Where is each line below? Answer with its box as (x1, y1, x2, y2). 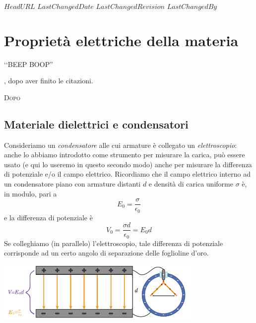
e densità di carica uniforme (148, 179, 233, 189)
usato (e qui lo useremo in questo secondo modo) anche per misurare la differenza (4, 159, 252, 169)
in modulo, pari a (4, 188, 57, 198)
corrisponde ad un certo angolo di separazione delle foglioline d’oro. (4, 248, 209, 258)
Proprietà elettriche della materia (4, 30, 239, 50)
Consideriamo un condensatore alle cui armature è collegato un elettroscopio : (4, 139, 237, 150)
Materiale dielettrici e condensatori (4, 116, 189, 131)
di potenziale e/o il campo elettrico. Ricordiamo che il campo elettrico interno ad (4, 169, 251, 179)
